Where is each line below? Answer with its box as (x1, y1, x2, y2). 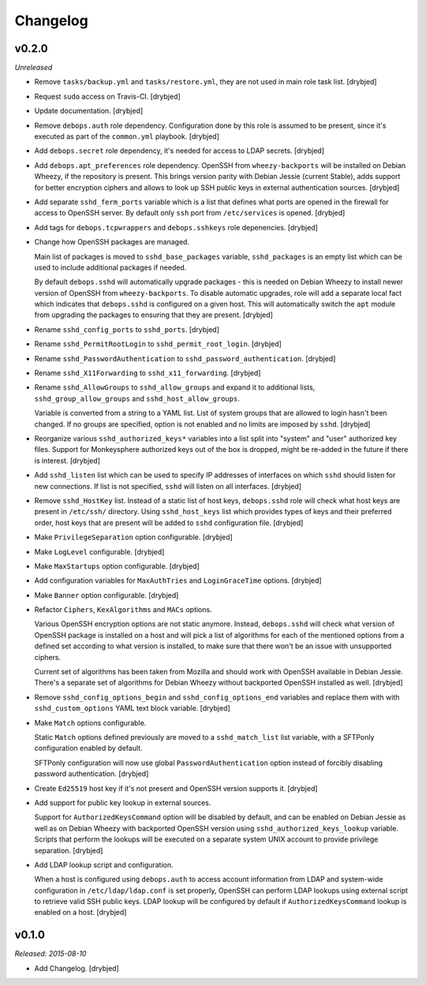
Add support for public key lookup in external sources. (34, 797, 211, 808)
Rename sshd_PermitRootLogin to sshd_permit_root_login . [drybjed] (34, 339, 282, 349)
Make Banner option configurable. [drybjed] (34, 590, 179, 599)
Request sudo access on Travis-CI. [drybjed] (34, 91, 181, 101)
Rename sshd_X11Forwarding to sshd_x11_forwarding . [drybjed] (34, 368, 261, 378)
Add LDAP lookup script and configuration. (34, 860, 174, 869)
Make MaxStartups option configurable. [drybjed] (34, 561, 200, 571)
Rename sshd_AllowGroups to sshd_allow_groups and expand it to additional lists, (34, 382, 316, 392)
